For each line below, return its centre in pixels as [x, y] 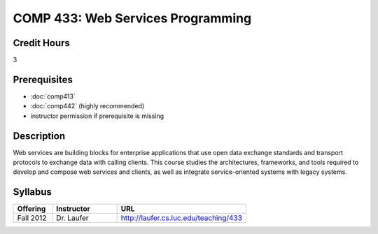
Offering [31, 209]
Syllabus [33, 192]
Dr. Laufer [72, 218]
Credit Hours [41, 43]
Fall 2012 [32, 218]
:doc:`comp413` [53, 96]
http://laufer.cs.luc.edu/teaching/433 [182, 218]
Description [39, 136]
